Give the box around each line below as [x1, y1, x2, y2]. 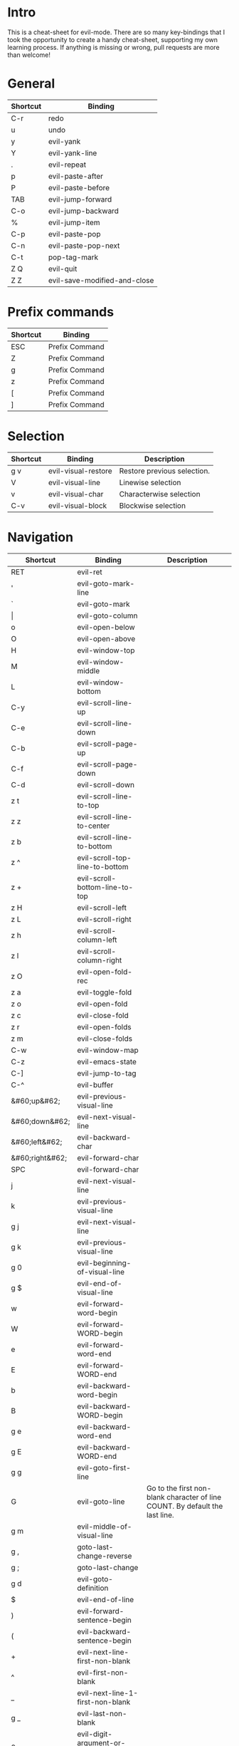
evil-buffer [77, 1080, 114, 1090]
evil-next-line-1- [77, 1688, 139, 1698]
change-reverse [77, 1551, 132, 1561]
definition [77, 1583, 109, 1593]
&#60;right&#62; [11, 1153, 68, 1163]
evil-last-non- [77, 1708, 127, 1718]
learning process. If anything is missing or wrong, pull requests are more [7, 43, 220, 51]
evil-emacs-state [77, 1056, 137, 1066]
